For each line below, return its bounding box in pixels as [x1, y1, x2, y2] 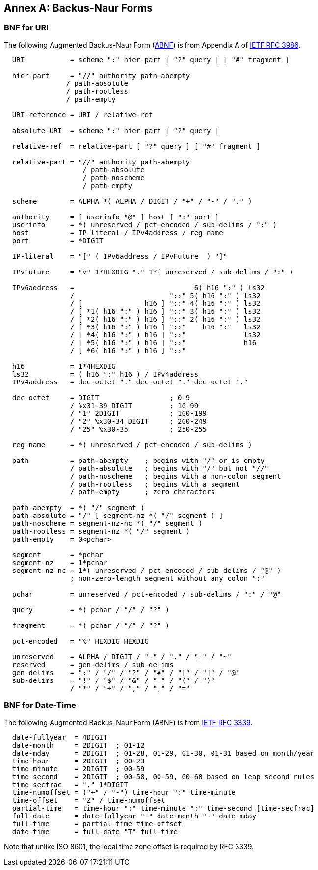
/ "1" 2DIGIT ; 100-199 [70, 409, 207, 417]
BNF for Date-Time [4, 700, 76, 710]
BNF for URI [4, 23, 49, 33]
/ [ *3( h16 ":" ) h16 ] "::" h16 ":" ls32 [70, 323, 261, 331]
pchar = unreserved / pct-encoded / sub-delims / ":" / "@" [12, 590, 281, 598]
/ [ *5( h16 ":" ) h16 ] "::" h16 [70, 338, 257, 347]
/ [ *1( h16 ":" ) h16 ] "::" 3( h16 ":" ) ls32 [70, 307, 261, 315]
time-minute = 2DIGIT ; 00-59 [12, 764, 145, 773]
